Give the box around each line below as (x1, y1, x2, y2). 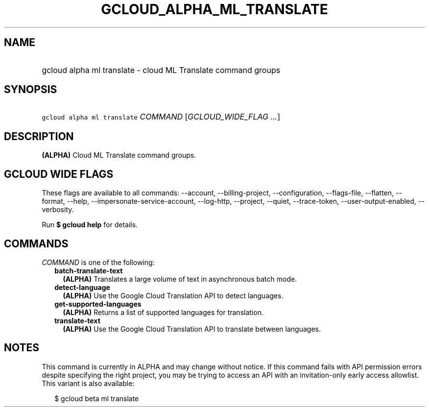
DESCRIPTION (4, 130, 74, 143)
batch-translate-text (54, 266, 123, 275)
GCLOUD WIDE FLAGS (4, 168, 114, 180)
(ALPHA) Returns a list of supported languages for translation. (63, 308, 263, 316)
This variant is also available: (42, 379, 135, 387)
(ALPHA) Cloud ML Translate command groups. (42, 151, 196, 160)
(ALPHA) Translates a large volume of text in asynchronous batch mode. (63, 274, 297, 283)
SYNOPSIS (4, 83, 57, 96)
